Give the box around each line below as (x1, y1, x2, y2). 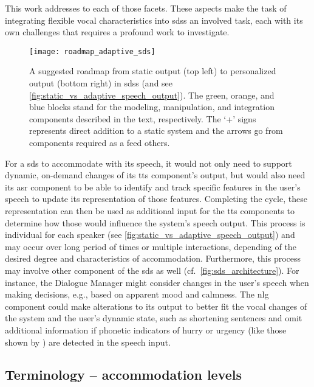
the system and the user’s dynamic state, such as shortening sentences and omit (5, 312, 302, 324)
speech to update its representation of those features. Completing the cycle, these (5, 192, 307, 205)
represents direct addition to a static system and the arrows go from (29, 124, 283, 137)
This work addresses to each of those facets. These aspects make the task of (5, 2, 287, 14)
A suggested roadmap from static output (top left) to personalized (29, 64, 276, 77)
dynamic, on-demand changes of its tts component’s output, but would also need (5, 169, 305, 181)
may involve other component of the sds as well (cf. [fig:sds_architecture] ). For (5, 263, 299, 276)
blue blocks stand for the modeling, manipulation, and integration (29, 100, 275, 113)
